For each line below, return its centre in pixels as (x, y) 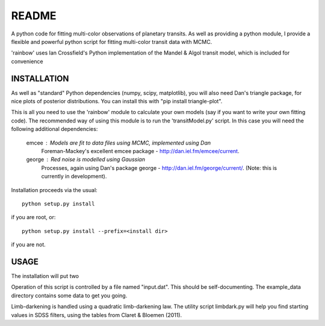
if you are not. (28, 245)
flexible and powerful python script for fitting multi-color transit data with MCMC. (112, 41)
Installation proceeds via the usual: (54, 190)
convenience (27, 61)
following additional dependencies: (54, 129)
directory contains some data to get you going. (69, 295)
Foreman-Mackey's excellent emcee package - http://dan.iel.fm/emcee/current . (141, 151)
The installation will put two (45, 276)
